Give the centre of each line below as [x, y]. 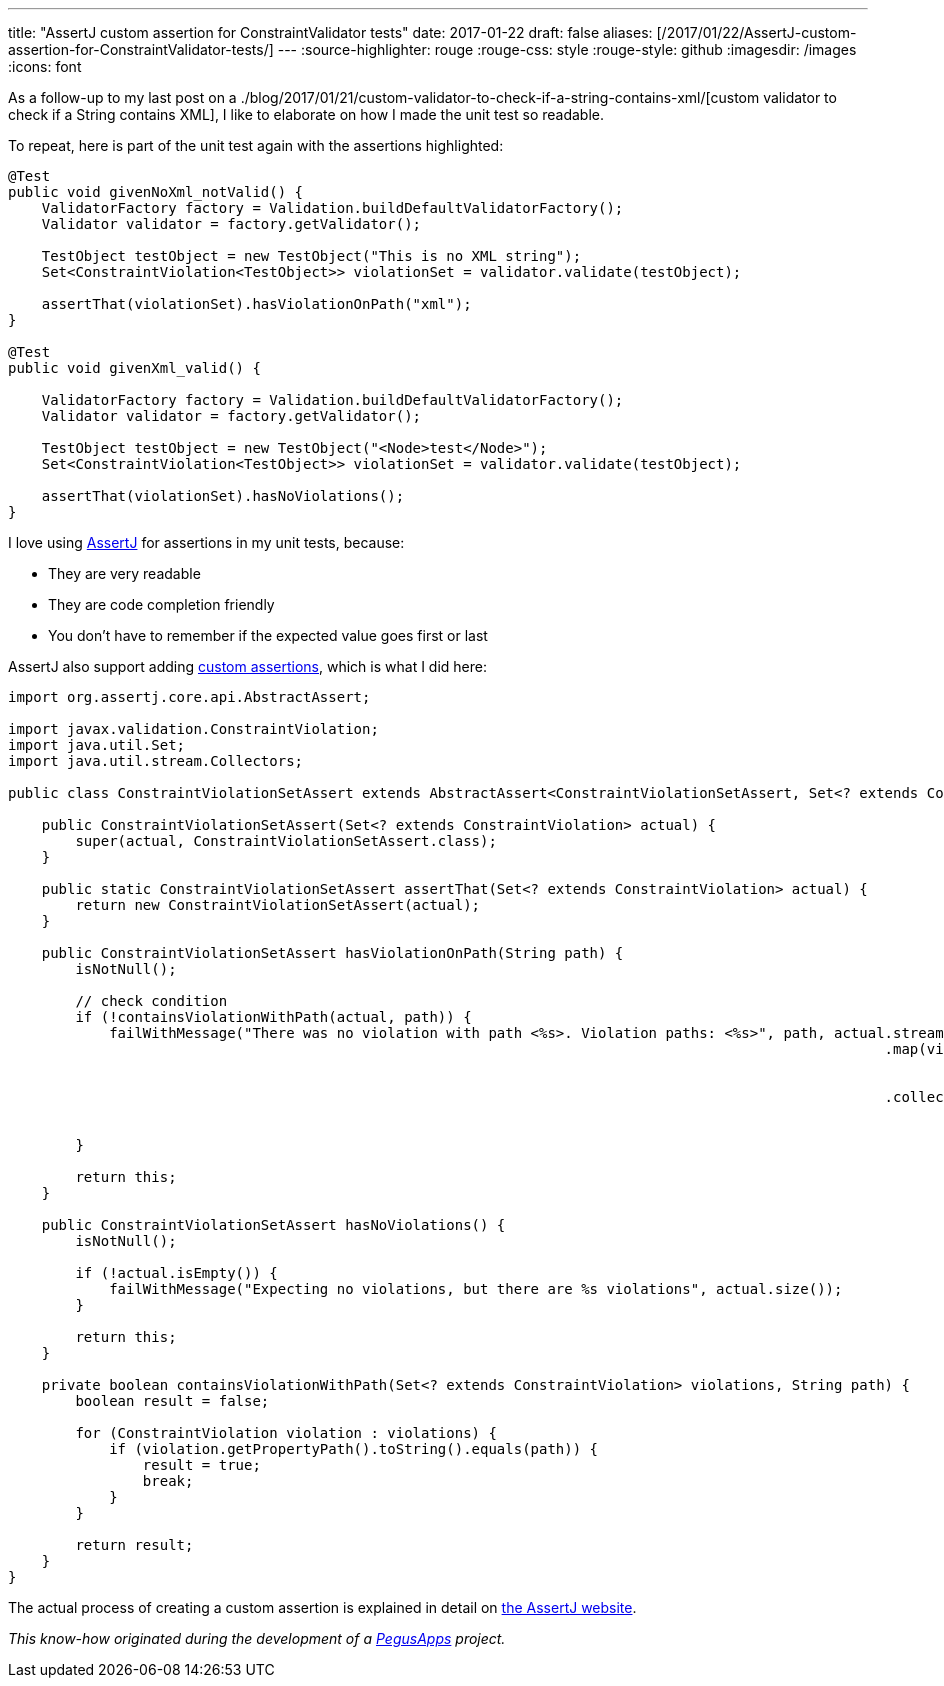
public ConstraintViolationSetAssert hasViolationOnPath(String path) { [332, 953]
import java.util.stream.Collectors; [156, 761]
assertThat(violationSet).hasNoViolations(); [223, 496]
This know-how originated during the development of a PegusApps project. [257, 1638]
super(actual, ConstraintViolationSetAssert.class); [286, 841]
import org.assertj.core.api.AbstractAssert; [189, 697]
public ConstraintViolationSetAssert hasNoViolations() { [273, 1225]
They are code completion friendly [161, 604]
